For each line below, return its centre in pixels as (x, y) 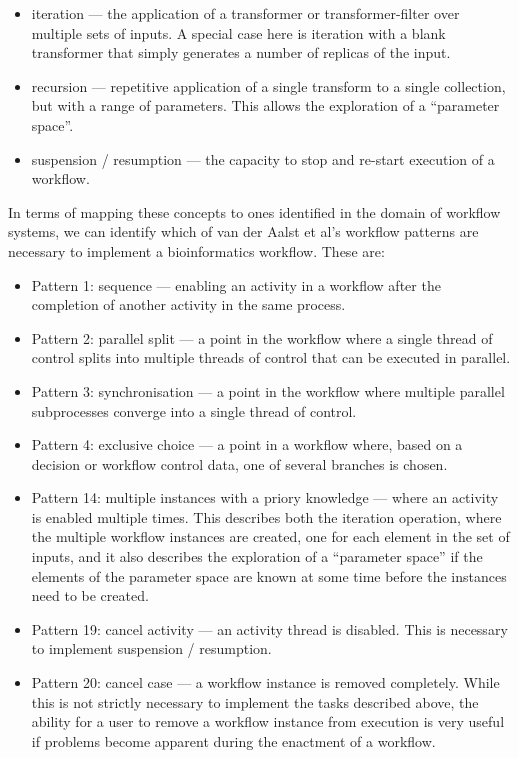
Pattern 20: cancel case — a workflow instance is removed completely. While (265, 682)
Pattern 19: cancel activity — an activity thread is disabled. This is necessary (269, 628)
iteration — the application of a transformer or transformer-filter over (245, 13)
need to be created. (90, 595)
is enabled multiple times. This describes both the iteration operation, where (266, 516)
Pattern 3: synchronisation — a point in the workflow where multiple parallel (268, 390)
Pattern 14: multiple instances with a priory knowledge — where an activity (265, 497)
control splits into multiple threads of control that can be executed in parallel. (271, 357)
